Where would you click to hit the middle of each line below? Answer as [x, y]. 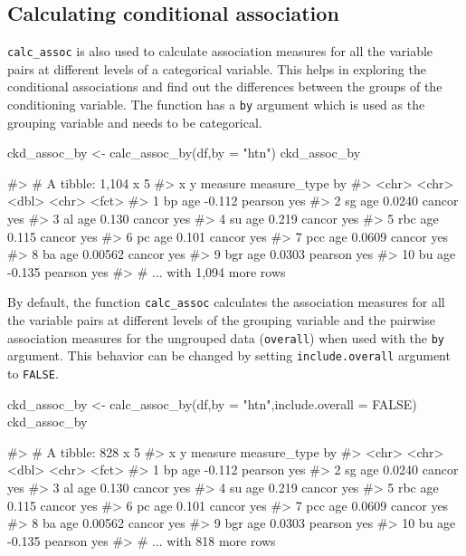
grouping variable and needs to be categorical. [135, 122]
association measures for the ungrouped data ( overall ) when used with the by [226, 337]
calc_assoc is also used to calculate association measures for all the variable [220, 51]
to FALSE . [33, 374]
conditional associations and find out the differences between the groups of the [225, 86]
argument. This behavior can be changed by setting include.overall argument [229, 355]
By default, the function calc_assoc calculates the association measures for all [226, 302]
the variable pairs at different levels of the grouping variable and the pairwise [221, 320]
